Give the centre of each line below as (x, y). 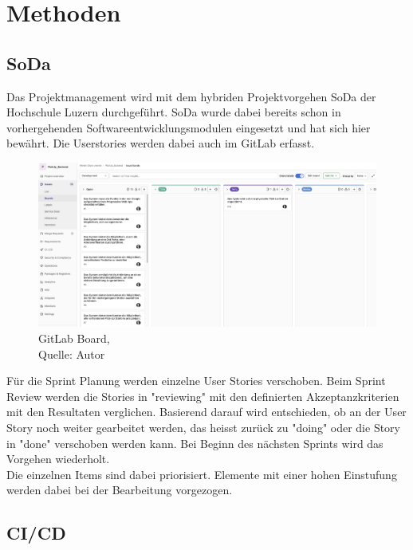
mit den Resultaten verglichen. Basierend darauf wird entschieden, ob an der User (206, 412)
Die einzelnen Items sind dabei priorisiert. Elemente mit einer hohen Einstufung (202, 474)
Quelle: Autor (72, 354)
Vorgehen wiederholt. (58, 459)
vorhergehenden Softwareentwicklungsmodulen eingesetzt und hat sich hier (189, 127)
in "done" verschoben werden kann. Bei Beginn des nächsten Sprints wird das (195, 443)
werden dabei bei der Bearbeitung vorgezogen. (120, 490)
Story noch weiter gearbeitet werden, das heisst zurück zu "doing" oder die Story (203, 427)
